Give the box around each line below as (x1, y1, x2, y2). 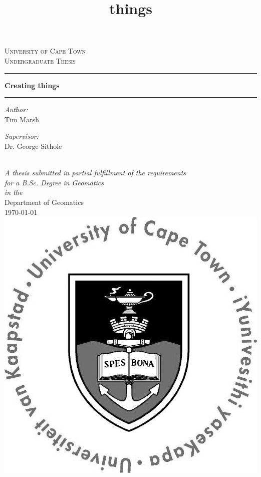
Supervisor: (5, 131, 39, 141)
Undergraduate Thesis (5, 55, 76, 66)
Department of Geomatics (5, 196, 84, 207)
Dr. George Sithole (5, 140, 62, 151)
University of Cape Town (5, 46, 86, 56)
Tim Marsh (5, 114, 39, 124)
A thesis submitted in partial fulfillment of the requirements (5, 167, 186, 178)
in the (5, 187, 23, 197)
